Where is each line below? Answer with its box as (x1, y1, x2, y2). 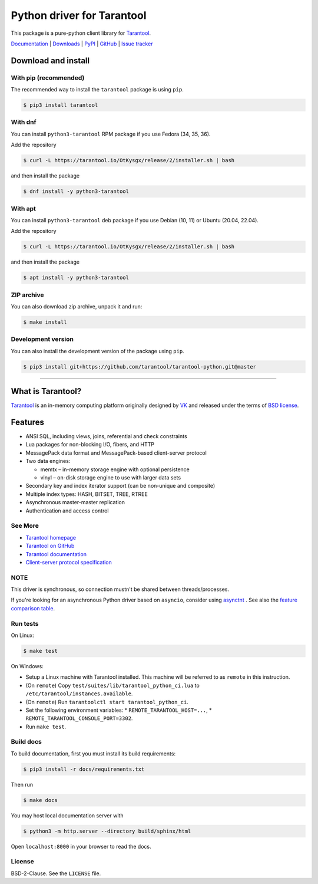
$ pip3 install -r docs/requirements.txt (23, 765, 145, 773)
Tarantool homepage (25, 534, 77, 541)
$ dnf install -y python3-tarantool (23, 188, 130, 195)
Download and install (11, 55, 90, 65)
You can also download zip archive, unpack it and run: (11, 303, 143, 310)
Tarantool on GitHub (25, 543, 75, 550)
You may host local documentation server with (11, 811, 124, 819)
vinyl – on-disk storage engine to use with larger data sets (40, 474, 181, 481)
